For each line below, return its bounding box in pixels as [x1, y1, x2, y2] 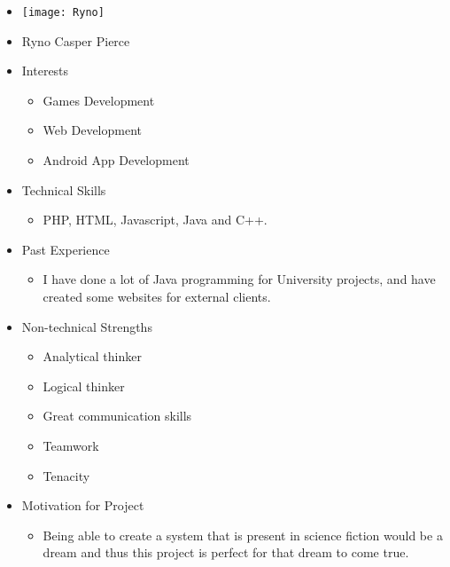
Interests [21, 61, 69, 80]
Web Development [43, 121, 143, 139]
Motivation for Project [21, 496, 144, 515]
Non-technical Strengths [21, 317, 152, 335]
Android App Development [43, 151, 190, 169]
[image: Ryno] [21, 6, 105, 19]
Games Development [43, 91, 155, 109]
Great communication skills [43, 406, 192, 425]
